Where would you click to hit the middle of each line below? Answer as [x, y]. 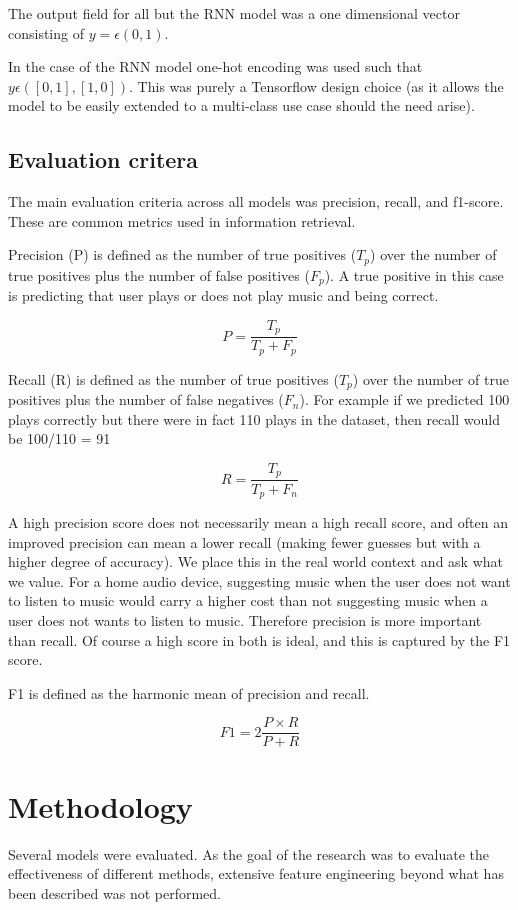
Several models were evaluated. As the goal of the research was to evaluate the [249, 853]
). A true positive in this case [414, 274]
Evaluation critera [103, 159]
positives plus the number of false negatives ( [146, 399]
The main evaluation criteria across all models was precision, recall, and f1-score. [256, 201]
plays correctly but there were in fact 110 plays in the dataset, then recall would [254, 418]
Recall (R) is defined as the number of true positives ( [173, 378]
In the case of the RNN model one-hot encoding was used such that [215, 66]
